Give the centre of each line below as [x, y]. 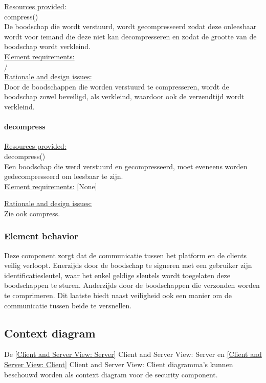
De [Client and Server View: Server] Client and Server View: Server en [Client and [133, 354]
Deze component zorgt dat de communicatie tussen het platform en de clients [126, 255]
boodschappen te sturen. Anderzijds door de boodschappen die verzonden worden [132, 285]
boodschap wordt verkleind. [47, 46]
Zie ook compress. [32, 213]
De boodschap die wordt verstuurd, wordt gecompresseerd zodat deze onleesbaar [130, 26]
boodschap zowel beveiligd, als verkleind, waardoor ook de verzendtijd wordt [124, 96]
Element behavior [41, 236]
